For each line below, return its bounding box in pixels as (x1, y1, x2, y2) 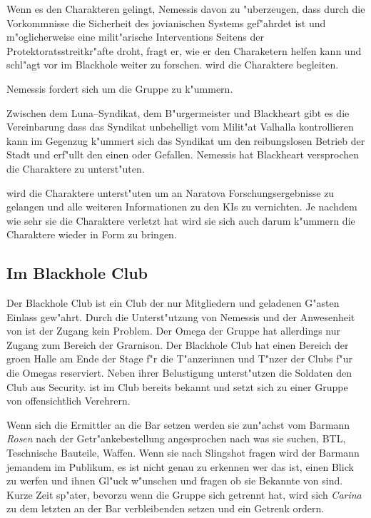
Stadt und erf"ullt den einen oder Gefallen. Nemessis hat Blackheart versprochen (6, 147, 360, 162)
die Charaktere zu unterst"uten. (6, 161, 145, 176)
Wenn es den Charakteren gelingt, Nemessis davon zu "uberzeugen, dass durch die (6, 1, 365, 16)
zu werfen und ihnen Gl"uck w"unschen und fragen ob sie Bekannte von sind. (6, 473, 343, 488)
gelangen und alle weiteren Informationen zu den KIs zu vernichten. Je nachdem (6, 199, 357, 214)
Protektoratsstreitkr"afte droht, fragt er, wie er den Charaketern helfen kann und (6, 43, 362, 58)
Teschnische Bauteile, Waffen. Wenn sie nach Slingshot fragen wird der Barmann (6, 445, 360, 460)
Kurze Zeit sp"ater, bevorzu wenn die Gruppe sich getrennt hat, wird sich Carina (6, 487, 362, 502)
